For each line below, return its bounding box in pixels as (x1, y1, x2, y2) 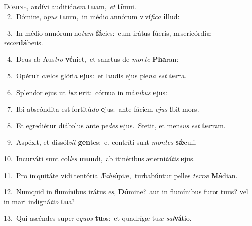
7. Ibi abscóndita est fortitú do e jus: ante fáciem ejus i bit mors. (7, 104, 199, 114)
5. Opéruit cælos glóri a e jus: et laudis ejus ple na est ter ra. (7, 70, 187, 80)
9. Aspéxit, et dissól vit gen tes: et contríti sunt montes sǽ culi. (7, 137, 197, 147)
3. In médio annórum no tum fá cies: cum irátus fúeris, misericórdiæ (7, 28, 212, 38)
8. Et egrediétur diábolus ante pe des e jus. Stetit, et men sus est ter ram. (7, 120, 226, 130)
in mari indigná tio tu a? (4, 196, 75, 206)
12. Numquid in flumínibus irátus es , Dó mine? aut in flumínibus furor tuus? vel (4, 187, 248, 197)
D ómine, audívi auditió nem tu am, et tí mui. (4, 1, 136, 11)
